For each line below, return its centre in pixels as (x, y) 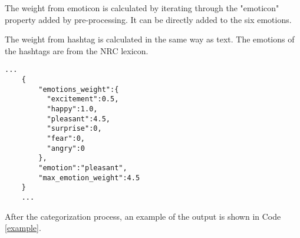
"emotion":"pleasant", (83, 168)
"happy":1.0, (72, 109)
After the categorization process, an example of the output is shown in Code (143, 216)
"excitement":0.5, (83, 99)
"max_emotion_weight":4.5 (89, 178)
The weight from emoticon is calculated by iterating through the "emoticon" (142, 8)
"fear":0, (66, 138)
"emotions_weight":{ (79, 89)
